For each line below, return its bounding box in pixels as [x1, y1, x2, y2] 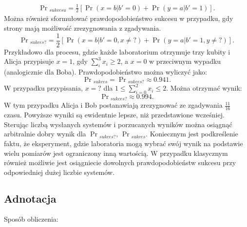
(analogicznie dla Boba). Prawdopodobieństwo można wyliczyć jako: [4, 67, 208, 77]
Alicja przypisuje [4, 56, 54, 66]
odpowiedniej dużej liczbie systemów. [4, 167, 114, 177]
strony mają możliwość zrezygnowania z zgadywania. [4, 22, 161, 33]
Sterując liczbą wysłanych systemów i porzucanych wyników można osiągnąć [4, 119, 232, 129]
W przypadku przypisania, [4, 83, 83, 93]
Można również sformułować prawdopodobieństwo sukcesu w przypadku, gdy [4, 13, 233, 23]
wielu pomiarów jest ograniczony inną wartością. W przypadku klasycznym [4, 148, 228, 158]
